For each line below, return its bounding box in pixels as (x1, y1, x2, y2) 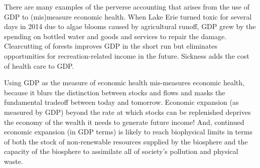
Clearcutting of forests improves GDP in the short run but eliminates (4, 41, 217, 51)
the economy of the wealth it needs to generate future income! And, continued (4, 116, 244, 127)
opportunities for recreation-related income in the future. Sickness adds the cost (4, 50, 249, 61)
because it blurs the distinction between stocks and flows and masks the (4, 87, 225, 97)
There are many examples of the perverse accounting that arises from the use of (4, 2, 250, 12)
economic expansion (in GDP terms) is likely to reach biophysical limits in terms (4, 126, 252, 137)
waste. (4, 155, 23, 166)
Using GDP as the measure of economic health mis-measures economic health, (4, 77, 244, 88)
